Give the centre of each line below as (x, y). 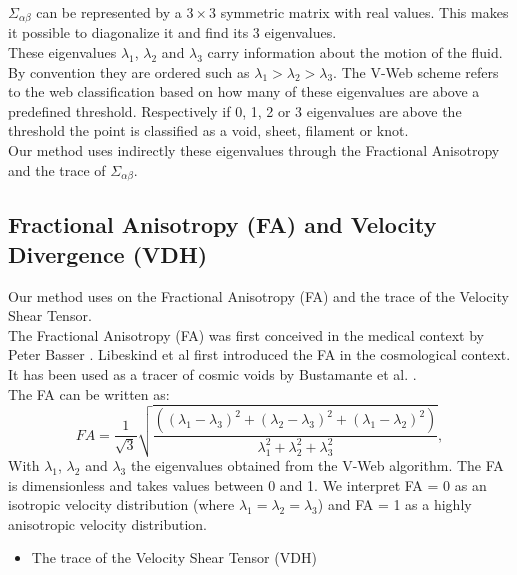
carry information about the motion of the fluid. (355, 52)
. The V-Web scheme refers (416, 71)
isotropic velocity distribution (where (121, 504)
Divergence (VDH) (108, 253)
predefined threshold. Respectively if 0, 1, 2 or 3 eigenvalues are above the (235, 110)
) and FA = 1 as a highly (394, 504)
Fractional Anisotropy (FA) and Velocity (222, 224)
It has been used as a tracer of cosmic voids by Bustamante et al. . (212, 374)
